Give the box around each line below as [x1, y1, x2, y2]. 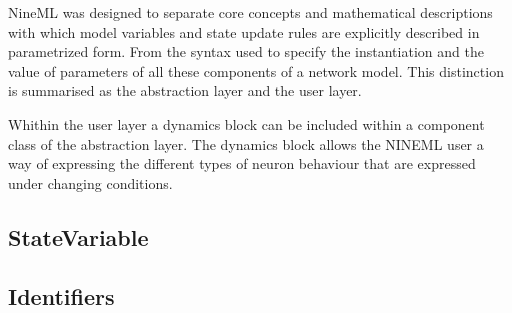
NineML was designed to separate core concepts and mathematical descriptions [8, 2, 493, 22]
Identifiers [8, 280, 115, 311]
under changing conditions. [8, 172, 173, 193]
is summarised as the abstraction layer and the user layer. [8, 80, 362, 101]
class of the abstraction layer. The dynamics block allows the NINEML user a [8, 133, 484, 154]
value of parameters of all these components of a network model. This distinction [8, 60, 504, 81]
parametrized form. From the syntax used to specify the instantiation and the [8, 41, 484, 62]
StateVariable [8, 221, 149, 252]
